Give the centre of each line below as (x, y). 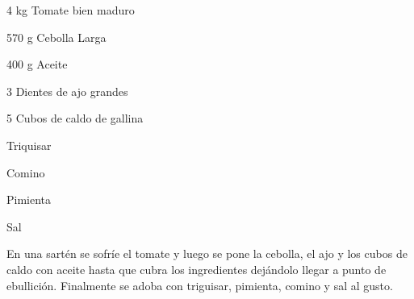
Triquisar (29, 145)
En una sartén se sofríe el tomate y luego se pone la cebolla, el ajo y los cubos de (207, 253)
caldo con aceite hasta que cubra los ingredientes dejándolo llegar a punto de (197, 269)
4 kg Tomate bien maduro (71, 10)
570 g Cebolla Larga (56, 37)
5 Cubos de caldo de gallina (75, 118)
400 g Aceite (37, 64)
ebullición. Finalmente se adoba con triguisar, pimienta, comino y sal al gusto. (200, 285)
